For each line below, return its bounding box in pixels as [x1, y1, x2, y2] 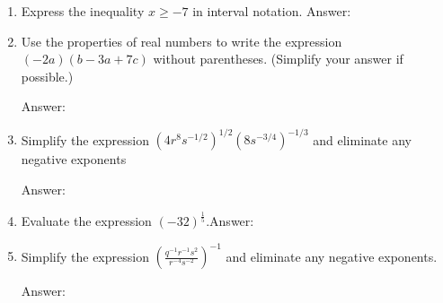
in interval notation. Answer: [192, 2, 351, 20]
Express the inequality [21, 2, 145, 20]
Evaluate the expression [21, 212, 152, 230]
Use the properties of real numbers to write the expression [21, 31, 342, 50]
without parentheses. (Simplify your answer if [153, 49, 403, 68]
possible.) [21, 66, 74, 85]
